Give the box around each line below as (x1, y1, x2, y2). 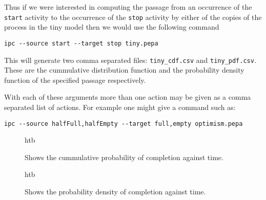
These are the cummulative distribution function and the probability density (4, 64, 244, 75)
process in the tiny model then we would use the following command (4, 21, 219, 32)
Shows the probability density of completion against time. (25, 186, 206, 196)
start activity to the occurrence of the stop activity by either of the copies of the (4, 11, 262, 22)
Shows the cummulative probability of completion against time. (25, 151, 223, 162)
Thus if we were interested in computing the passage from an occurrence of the (4, 2, 252, 12)
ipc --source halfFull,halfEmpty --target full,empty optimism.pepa (4, 120, 243, 127)
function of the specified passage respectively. (4, 74, 146, 85)
